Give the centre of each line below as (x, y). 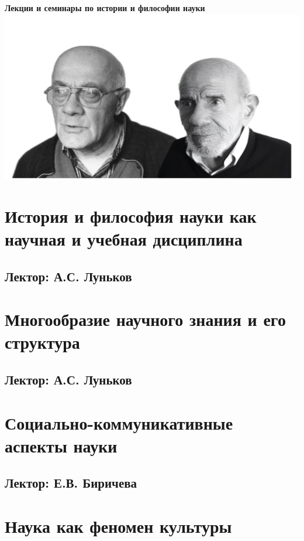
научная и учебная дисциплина (124, 239)
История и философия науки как (131, 215)
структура (42, 342)
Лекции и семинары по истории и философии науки (105, 8)
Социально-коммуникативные (119, 422)
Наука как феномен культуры (118, 525)
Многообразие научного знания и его (145, 319)
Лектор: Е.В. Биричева (71, 483)
